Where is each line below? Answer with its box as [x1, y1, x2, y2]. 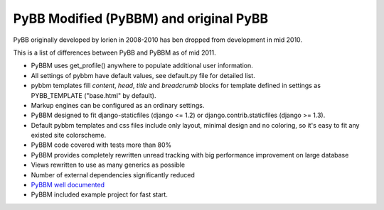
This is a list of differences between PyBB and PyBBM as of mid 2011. [13, 48, 216, 57]
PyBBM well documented [31, 181, 105, 189]
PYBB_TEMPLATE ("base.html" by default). [31, 91, 156, 99]
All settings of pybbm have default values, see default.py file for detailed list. [31, 71, 255, 79]
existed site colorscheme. [31, 131, 107, 140]
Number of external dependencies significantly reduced [31, 170, 195, 179]
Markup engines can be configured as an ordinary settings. [31, 101, 205, 109]
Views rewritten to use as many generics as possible [31, 160, 185, 170]
